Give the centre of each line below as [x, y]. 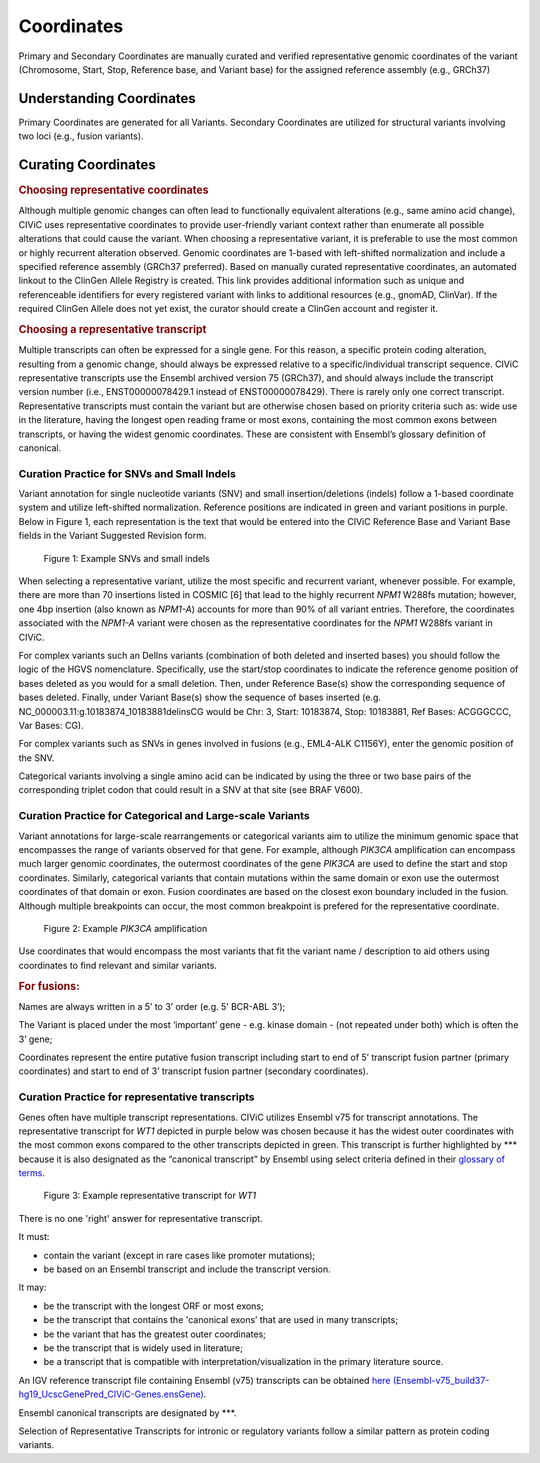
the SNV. [36, 757]
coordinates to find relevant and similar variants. [117, 965]
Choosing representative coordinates [113, 190]
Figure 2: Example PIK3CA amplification [125, 928]
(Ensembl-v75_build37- [441, 1380]
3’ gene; [35, 1039]
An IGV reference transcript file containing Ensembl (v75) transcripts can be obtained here [204, 1380]
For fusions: [49, 986]
